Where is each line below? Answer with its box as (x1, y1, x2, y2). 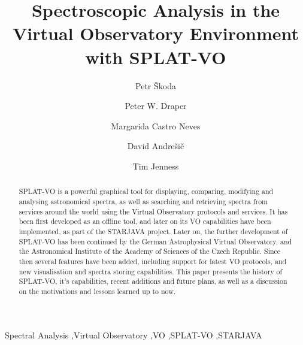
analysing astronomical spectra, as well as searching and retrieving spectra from (19, 196, 268, 206)
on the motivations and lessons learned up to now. (19, 286, 176, 296)
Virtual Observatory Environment (13, 21, 299, 46)
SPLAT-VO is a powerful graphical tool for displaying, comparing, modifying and (19, 186, 274, 196)
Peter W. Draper (125, 99, 187, 112)
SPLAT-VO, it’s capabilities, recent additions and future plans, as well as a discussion (19, 276, 287, 286)
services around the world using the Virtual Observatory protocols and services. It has (19, 206, 288, 216)
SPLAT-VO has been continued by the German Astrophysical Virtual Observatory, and (19, 236, 292, 246)
